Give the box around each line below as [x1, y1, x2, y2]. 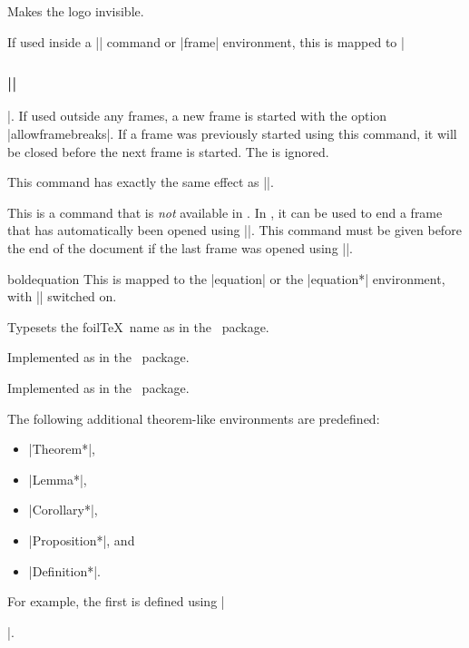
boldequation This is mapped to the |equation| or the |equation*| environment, [7, 269, 445, 288]
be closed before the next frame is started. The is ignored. [7, 142, 329, 161]
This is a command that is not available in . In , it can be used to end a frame [7, 202, 443, 221]
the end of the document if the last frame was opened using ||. [7, 238, 353, 257]
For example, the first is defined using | [7, 592, 225, 611]
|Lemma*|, [28, 469, 87, 488]
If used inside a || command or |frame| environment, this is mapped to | [7, 32, 405, 51]
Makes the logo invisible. [7, 2, 144, 20]
